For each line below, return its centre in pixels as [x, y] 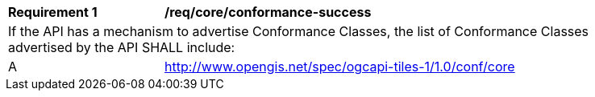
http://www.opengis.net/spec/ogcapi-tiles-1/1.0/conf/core [340, 67]
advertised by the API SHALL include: [122, 47]
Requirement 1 [53, 12]
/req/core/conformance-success [268, 12]
